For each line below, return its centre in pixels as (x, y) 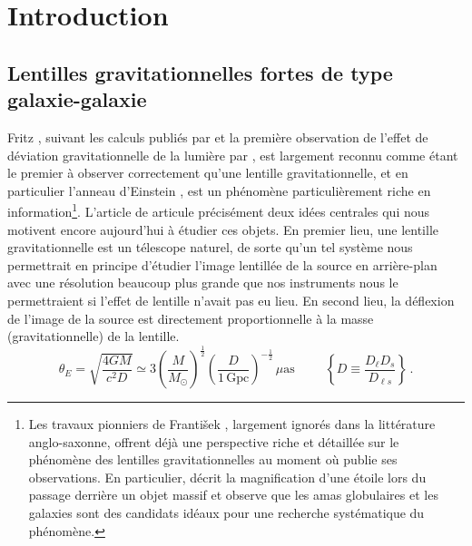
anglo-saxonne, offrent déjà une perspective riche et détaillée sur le (214, 441)
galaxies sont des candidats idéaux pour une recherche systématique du (226, 513)
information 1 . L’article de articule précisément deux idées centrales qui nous (219, 210)
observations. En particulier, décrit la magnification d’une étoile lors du (227, 477)
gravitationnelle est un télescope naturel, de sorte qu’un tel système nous (210, 247)
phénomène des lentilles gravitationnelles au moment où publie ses (213, 459)
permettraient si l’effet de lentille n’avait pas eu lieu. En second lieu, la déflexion (231, 300)
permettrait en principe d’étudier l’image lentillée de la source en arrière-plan (222, 264)
